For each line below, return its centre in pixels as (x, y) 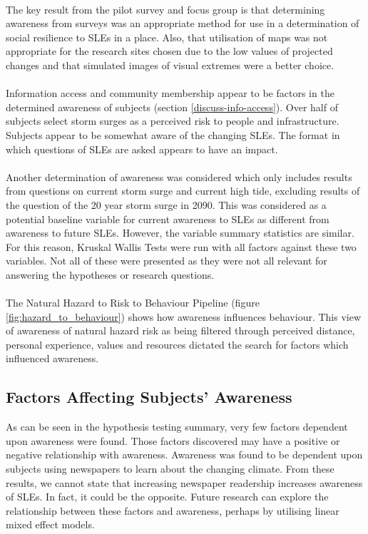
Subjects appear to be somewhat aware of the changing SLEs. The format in (173, 134)
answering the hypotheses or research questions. (110, 274)
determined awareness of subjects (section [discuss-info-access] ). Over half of (172, 107)
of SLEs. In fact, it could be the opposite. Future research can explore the (167, 497)
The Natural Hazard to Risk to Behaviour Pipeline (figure (133, 303)
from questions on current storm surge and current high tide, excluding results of (183, 191)
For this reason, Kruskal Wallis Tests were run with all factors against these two (181, 246)
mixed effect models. (50, 524)
